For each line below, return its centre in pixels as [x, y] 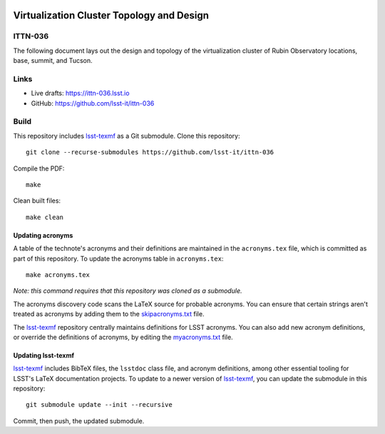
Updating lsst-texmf [44, 355]
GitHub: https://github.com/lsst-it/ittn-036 [93, 103]
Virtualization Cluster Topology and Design [111, 15]
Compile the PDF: [39, 168]
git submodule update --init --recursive [99, 405]
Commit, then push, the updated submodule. [79, 420]
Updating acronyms [43, 235]
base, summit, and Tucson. [53, 61]
